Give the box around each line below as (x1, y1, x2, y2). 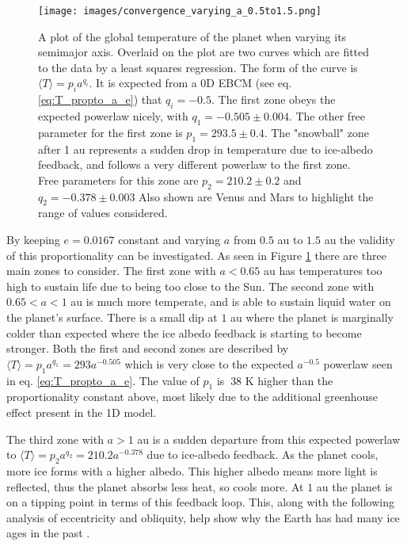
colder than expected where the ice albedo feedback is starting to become (6, 324, 362, 341)
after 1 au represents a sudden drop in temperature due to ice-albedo (38, 140, 373, 157)
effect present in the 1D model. (6, 403, 157, 420)
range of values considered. (38, 204, 168, 221)
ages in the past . (6, 525, 90, 541)
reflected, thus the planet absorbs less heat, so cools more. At (6, 478, 304, 494)
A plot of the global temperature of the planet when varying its (38, 28, 347, 44)
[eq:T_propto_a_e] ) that (38, 91, 162, 108)
